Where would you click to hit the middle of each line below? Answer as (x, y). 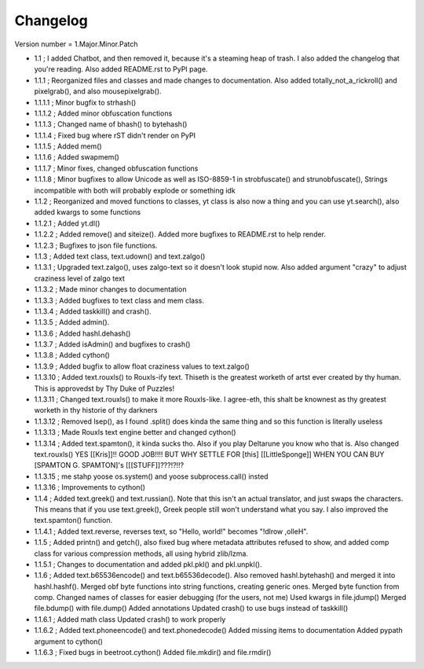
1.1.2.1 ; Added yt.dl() (67, 223)
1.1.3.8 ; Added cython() (72, 355)
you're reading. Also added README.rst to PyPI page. (121, 69)
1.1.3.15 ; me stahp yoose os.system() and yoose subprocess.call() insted (151, 476)
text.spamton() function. (73, 520)
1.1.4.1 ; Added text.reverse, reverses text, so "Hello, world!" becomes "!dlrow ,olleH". (171, 531)
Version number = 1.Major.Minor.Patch (76, 44)
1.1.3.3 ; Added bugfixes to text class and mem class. (119, 300)
